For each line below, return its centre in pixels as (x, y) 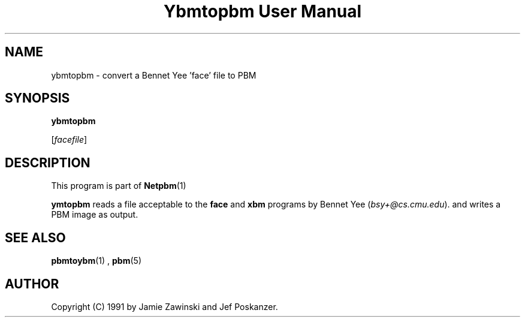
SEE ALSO (35, 237)
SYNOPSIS (37, 98)
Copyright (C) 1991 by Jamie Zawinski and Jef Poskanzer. (165, 306)
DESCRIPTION (48, 162)
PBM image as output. (95, 215)
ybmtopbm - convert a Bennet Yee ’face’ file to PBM (154, 75)
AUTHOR (32, 284)
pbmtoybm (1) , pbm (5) (96, 261)
